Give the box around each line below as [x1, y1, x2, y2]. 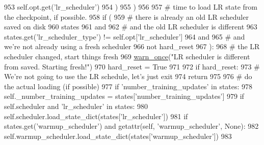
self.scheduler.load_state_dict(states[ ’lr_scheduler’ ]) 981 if [4, 111, 188, 121]
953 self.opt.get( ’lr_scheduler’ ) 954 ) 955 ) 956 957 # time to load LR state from [4, 2, 257, 12]
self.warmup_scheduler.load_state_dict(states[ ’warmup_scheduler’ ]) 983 [4, 130, 232, 141]
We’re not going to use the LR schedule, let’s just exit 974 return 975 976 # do [4, 71, 252, 82]
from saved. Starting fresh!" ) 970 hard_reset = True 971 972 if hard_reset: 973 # [4, 61, 260, 71]
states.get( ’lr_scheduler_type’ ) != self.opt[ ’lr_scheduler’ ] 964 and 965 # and [4, 31, 245, 42]
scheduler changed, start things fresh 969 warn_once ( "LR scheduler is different [4, 51, 250, 61]
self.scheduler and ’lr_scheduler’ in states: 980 [4, 100, 148, 111]
